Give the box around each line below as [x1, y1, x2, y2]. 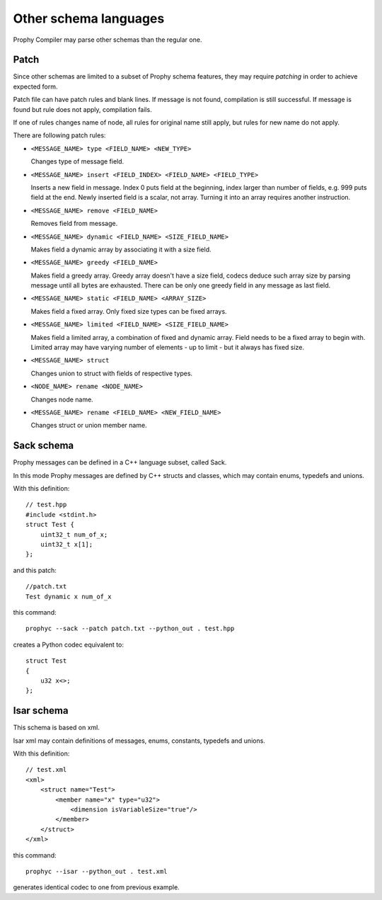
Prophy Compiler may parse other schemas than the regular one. [13, 35, 202, 44]
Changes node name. [30, 395, 93, 404]
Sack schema [13, 440, 74, 452]
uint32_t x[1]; [40, 540, 93, 549]
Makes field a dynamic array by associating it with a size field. [30, 245, 212, 254]
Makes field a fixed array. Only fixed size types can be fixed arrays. [30, 307, 227, 315]
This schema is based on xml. [13, 723, 100, 732]
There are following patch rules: [13, 131, 106, 139]
